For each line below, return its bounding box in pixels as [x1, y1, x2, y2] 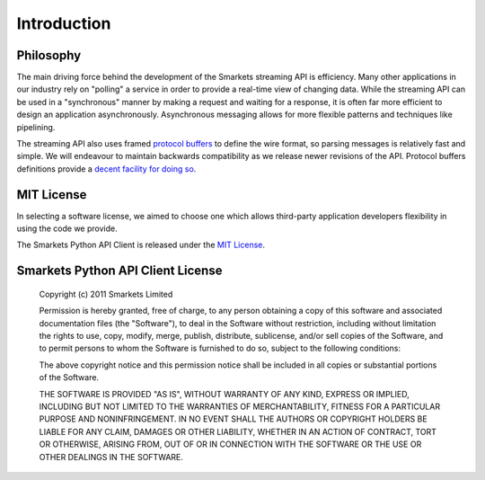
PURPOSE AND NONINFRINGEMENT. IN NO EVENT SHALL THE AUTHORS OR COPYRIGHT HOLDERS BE [39, 413, 428, 424]
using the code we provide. [16, 223, 118, 234]
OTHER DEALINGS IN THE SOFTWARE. [39, 451, 184, 462]
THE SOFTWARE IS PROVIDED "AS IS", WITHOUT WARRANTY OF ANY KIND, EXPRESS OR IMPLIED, [39, 388, 410, 399]
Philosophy [16, 48, 82, 63]
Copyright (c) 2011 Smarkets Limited [39, 289, 173, 299]
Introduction [16, 13, 111, 33]
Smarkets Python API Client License [16, 263, 223, 279]
